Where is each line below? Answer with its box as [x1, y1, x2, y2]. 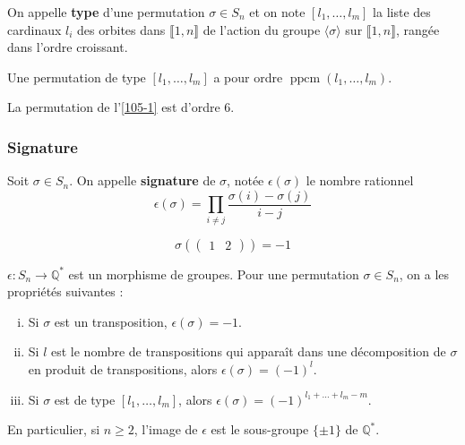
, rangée [395, 20, 440, 39]
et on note [249, 3, 306, 21]
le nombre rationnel [306, 171, 414, 190]
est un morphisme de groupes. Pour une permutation [68, 264, 359, 283]
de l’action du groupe [202, 20, 321, 39]
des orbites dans [77, 20, 166, 39]
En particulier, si [7, 420, 100, 439]
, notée [227, 171, 264, 190]
